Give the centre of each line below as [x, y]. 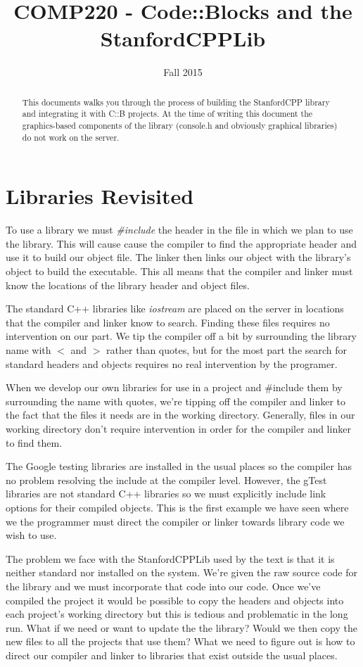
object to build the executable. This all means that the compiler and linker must [179, 271]
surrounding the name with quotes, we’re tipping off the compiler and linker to [176, 401]
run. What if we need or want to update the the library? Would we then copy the [181, 627]
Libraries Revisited [100, 196]
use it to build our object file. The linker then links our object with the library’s [178, 257]
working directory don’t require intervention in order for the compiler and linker [178, 428]
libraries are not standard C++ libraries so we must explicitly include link [166, 494]
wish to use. [31, 535]
